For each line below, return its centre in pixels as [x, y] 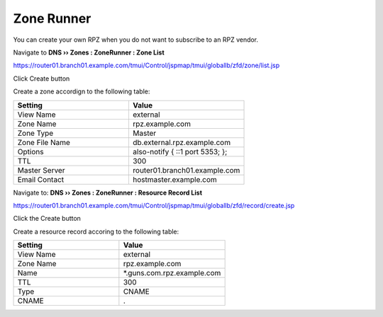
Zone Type [35, 133]
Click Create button [41, 79]
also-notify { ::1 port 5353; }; [180, 151]
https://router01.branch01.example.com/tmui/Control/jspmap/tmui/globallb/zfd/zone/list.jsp [146, 65]
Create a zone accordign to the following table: [82, 91]
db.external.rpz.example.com [181, 142]
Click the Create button [47, 219]
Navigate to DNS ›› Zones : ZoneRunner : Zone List [89, 52]
